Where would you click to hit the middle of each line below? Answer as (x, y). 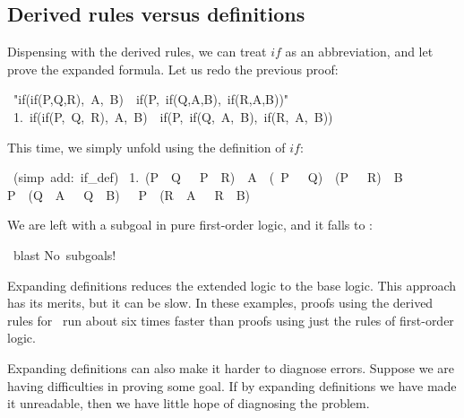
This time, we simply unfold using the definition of (146, 147)
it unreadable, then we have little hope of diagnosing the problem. (189, 403)
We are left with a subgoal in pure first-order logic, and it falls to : (190, 225)
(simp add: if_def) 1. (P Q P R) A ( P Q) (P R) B (208, 177)
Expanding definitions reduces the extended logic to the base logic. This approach (232, 285)
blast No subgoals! (64, 254)
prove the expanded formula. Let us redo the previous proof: (173, 69)
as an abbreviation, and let (359, 52)
